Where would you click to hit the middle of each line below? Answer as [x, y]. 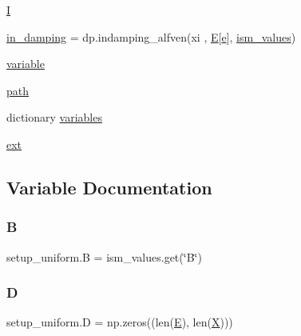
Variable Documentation [109, 187]
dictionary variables [54, 117]
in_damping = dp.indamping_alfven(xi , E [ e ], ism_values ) [151, 36]
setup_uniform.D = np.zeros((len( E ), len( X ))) [120, 322]
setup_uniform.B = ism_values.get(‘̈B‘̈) [104, 256]
